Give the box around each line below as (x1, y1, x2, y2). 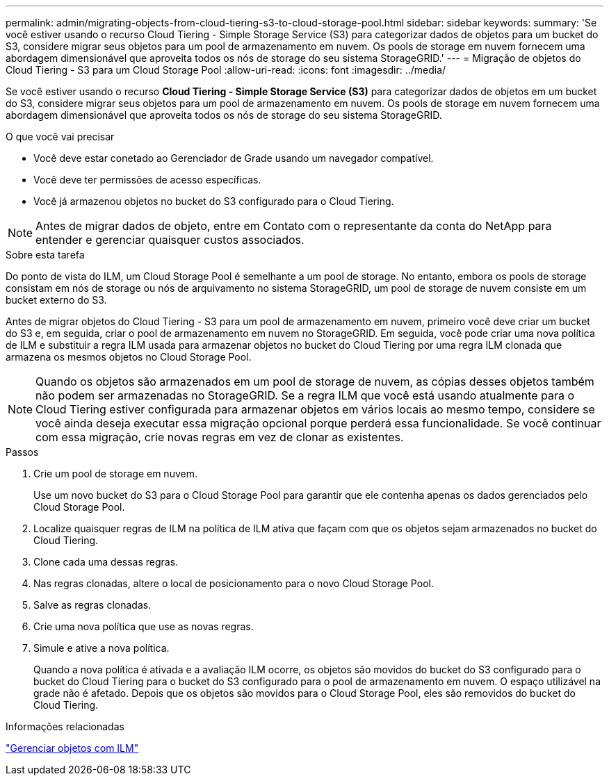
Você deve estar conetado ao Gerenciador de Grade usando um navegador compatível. (33, 152, 434, 164)
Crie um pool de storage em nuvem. (33, 468, 197, 479)
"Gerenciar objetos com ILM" (6, 742, 139, 754)
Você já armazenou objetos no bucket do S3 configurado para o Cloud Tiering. (33, 195, 394, 207)
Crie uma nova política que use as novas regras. (33, 620, 254, 632)
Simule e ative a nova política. (33, 642, 170, 654)
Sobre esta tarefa (6, 249, 85, 261)
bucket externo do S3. (6, 294, 107, 306)
